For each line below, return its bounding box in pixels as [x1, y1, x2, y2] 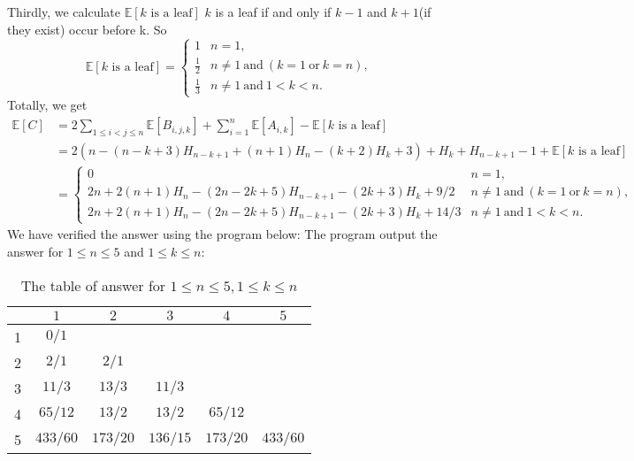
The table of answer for [20, 274, 166, 296]
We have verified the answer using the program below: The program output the [7, 225, 438, 243]
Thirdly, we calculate [7, 3, 120, 20]
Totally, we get [7, 96, 88, 114]
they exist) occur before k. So [7, 19, 167, 38]
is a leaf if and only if [215, 3, 332, 20]
